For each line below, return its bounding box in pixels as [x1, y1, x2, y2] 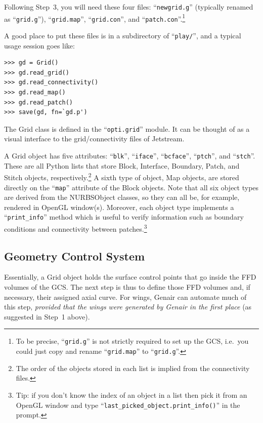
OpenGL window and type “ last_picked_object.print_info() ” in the [16, 399, 240, 410]
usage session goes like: [4, 40, 75, 50]
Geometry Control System [4, 248, 145, 263]
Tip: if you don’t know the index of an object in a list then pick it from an [16, 389, 247, 400]
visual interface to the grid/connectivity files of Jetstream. [4, 133, 185, 144]
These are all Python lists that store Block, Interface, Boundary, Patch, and [4, 160, 240, 171]
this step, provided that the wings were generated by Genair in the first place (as [4, 301, 252, 312]
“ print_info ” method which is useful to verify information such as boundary [4, 211, 244, 222]
